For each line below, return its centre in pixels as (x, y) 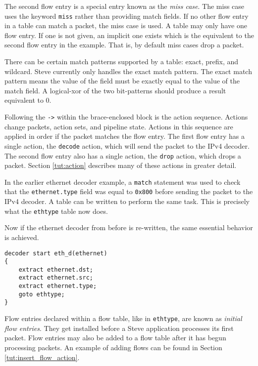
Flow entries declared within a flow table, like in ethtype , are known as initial (123, 318)
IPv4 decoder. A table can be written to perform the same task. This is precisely (127, 201)
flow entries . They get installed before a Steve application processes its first (119, 328)
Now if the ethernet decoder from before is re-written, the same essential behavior (129, 227)
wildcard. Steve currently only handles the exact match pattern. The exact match (128, 71)
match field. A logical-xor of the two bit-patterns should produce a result (115, 90)
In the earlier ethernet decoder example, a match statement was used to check (123, 182)
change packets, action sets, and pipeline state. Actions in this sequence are (119, 126)
